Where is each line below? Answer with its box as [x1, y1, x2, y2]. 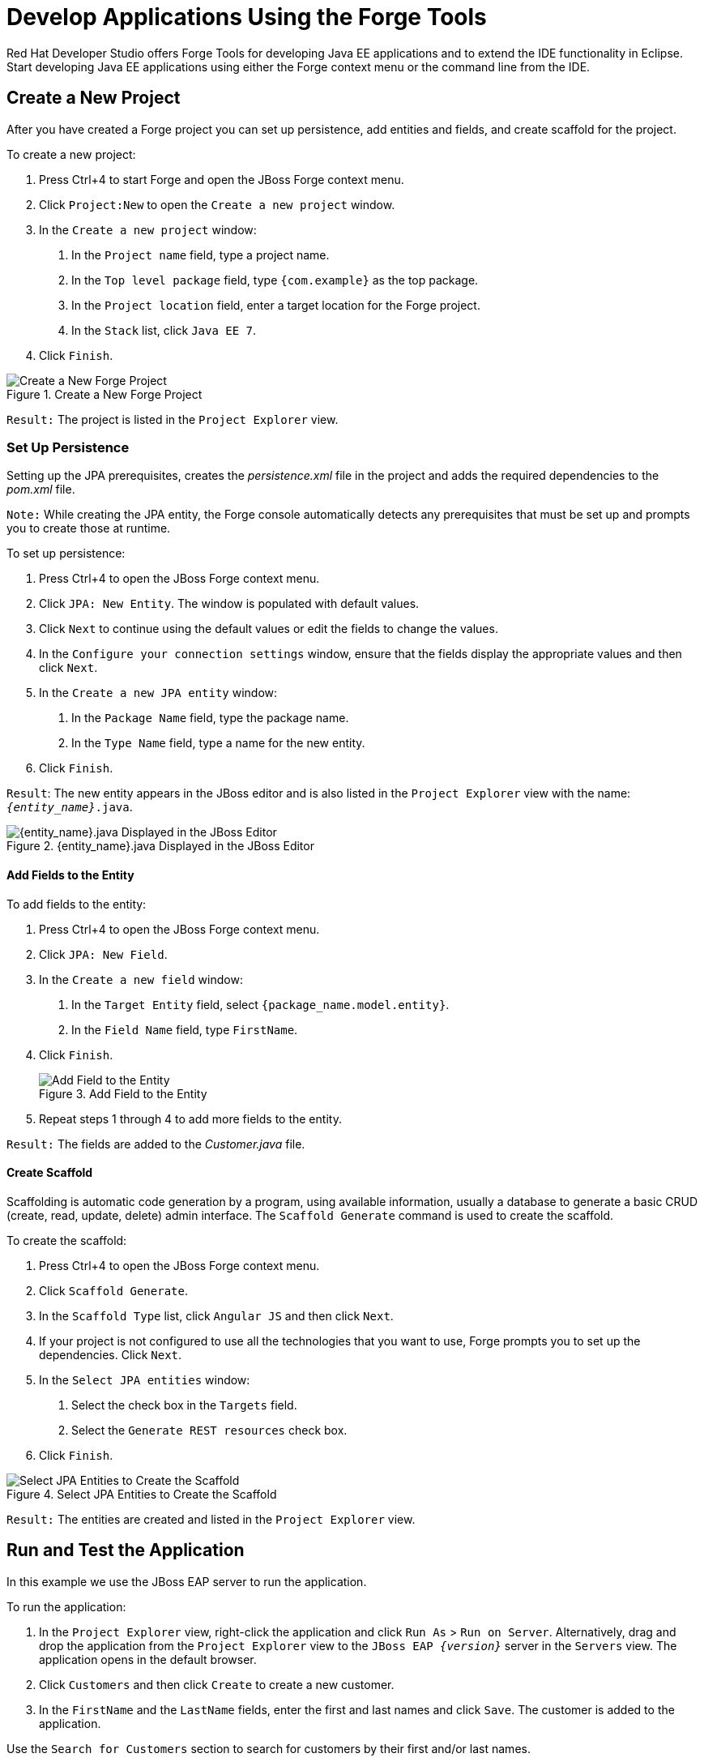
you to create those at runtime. [6, 521, 171, 536]
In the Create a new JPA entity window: [39, 686, 278, 700]
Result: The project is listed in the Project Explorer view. [6, 412, 339, 426]
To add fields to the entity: [6, 896, 147, 911]
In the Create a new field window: [39, 972, 243, 986]
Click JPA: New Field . [39, 947, 168, 961]
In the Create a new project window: [39, 222, 257, 237]
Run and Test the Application [6, 1540, 245, 1561]
